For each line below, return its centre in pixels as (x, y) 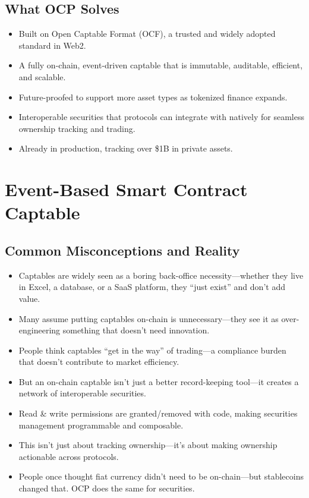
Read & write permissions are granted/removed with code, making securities (158, 413)
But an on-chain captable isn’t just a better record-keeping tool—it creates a (159, 381)
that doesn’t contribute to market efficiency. (99, 362)
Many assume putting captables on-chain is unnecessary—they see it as (149, 318)
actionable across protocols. (69, 456)
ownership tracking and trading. (77, 128)
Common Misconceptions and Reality (122, 250)
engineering (40, 330)
